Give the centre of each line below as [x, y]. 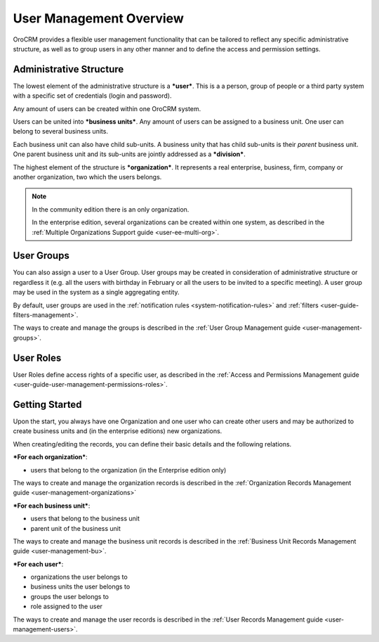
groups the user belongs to [69, 596]
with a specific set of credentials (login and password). [92, 96]
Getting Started [47, 404]
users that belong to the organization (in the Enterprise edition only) [128, 470]
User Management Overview [98, 18]
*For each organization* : [50, 457]
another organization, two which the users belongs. [87, 176]
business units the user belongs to [80, 586]
